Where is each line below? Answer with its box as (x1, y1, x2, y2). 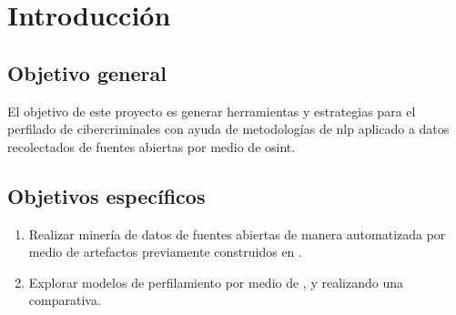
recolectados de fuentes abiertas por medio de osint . (7, 137, 296, 156)
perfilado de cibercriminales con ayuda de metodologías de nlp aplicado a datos (7, 119, 450, 138)
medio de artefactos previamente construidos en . (28, 242, 302, 261)
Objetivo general (7, 58, 167, 86)
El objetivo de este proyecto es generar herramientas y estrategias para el (7, 101, 416, 120)
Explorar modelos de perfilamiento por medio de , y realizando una (28, 272, 403, 291)
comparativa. (28, 290, 101, 310)
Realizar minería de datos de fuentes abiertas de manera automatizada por (28, 224, 446, 243)
